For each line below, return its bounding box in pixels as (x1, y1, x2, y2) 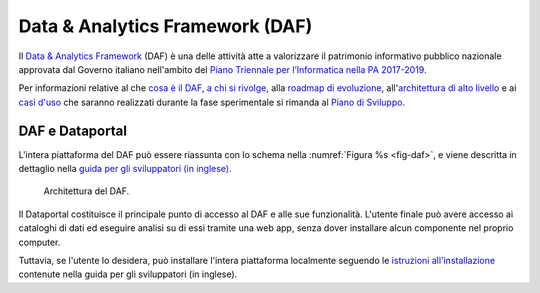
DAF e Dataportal (18, 122, 127, 139)
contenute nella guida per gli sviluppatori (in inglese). (18, 268, 238, 280)
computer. (18, 236, 61, 248)
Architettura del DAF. (43, 185, 130, 197)
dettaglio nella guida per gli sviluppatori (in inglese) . (18, 163, 232, 175)
